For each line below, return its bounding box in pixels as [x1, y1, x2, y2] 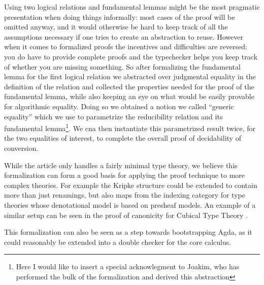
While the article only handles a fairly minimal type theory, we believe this [4, 160, 238, 170]
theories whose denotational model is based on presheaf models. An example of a [4, 199, 256, 210]
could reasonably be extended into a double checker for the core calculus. [4, 236, 232, 247]
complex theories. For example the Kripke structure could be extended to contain [4, 179, 257, 190]
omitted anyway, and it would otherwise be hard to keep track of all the [4, 21, 228, 32]
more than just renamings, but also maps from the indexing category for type [4, 189, 245, 200]
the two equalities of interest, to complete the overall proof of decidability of [4, 133, 241, 143]
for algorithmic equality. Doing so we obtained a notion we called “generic [4, 101, 234, 111]
